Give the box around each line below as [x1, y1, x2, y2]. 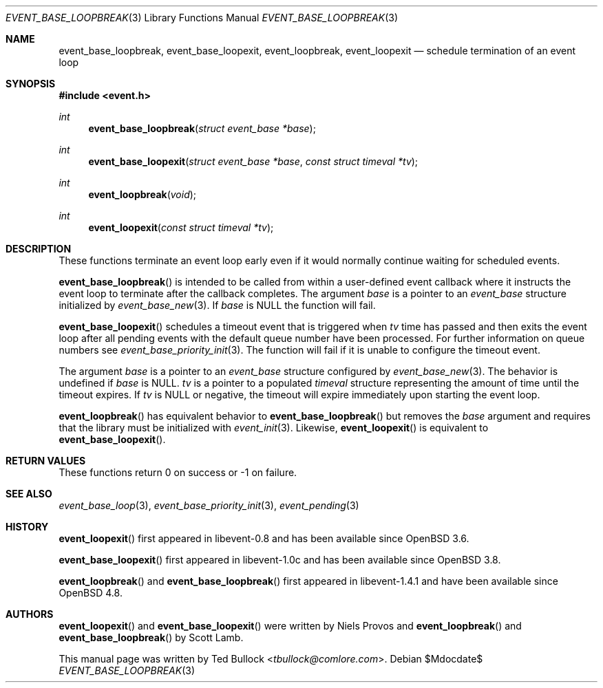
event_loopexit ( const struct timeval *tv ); [88, 222, 274, 233]
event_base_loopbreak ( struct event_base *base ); [88, 122, 316, 134]
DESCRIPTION [6, 243, 72, 255]
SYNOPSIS [6, 78, 56, 89]
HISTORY [6, 521, 49, 533]
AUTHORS [6, 608, 54, 620]
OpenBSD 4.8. [59, 587, 123, 599]
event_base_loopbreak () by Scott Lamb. [59, 632, 244, 643]
